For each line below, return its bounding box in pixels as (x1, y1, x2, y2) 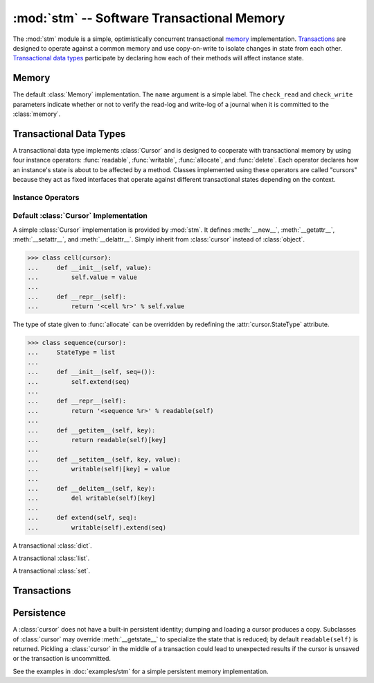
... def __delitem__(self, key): (27, 484, 156, 492)
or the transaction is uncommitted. (12, 655, 111, 663)
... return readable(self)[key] (27, 436, 166, 444)
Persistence (12, 607, 66, 619)
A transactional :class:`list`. (12, 554, 90, 562)
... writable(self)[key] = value (27, 465, 170, 473)
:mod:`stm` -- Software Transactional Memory (12, 10, 285, 26)
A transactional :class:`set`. (12, 566, 90, 575)
